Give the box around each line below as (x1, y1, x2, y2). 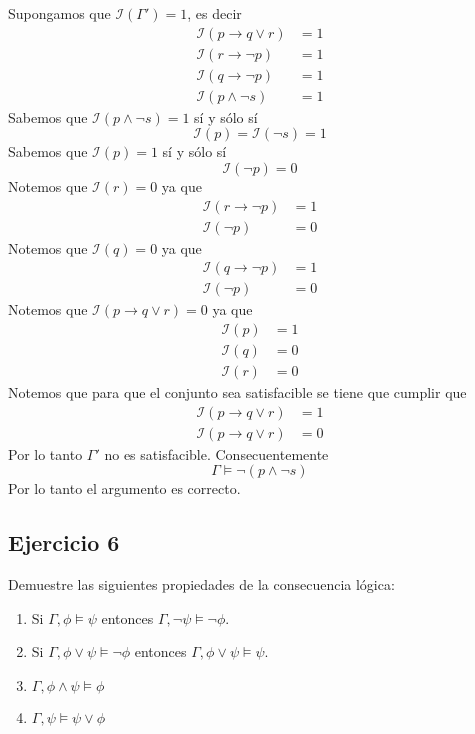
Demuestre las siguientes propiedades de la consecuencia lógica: (8, 573, 395, 594)
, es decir (187, 3, 242, 23)
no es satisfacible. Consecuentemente (104, 443, 329, 464)
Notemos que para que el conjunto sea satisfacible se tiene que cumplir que (8, 381, 467, 402)
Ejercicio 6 (8, 527, 120, 558)
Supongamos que (8, 3, 111, 23)
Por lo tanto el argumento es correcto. (8, 478, 241, 499)
